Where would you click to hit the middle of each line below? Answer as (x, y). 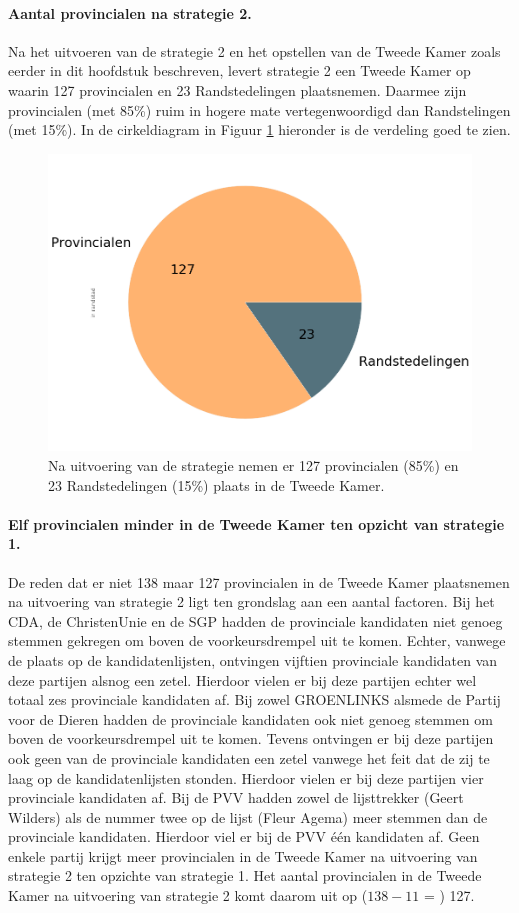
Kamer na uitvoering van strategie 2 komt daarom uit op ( (188, 895)
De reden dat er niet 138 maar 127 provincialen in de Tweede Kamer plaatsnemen (259, 581)
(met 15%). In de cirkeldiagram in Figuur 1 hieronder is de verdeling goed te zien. (259, 129)
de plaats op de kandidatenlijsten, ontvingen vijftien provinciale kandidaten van (253, 659)
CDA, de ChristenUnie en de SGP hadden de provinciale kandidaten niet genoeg (255, 620)
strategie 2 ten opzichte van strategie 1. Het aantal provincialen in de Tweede (245, 875)
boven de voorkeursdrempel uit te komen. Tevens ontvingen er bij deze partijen (251, 738)
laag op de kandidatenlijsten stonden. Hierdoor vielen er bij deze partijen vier (246, 777)
